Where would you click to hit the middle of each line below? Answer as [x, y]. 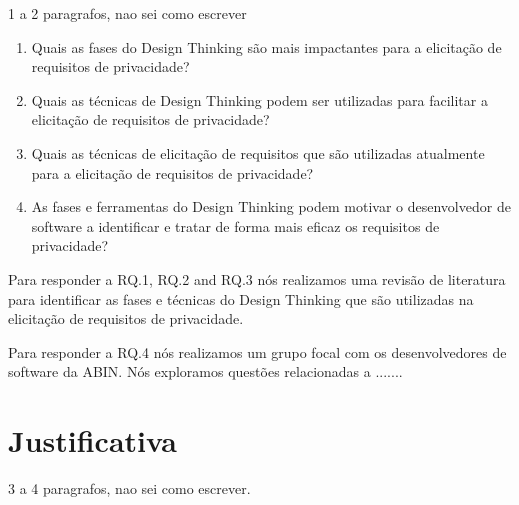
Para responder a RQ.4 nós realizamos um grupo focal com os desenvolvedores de [257, 351]
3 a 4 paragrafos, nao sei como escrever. [129, 488]
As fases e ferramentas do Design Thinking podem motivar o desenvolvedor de [271, 206]
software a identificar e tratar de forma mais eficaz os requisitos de [235, 225]
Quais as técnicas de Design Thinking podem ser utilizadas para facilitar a [259, 99]
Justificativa [92, 440]
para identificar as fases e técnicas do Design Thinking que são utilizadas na [241, 298]
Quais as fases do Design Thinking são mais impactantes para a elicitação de [266, 46]
